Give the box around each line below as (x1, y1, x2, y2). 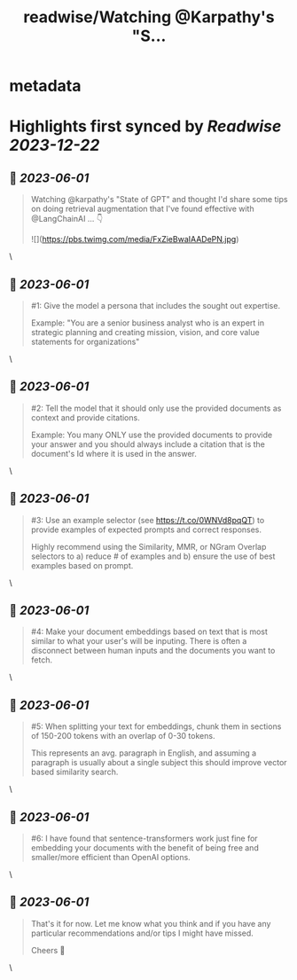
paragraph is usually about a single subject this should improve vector (30, 757, 287, 768)
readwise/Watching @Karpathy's (23, 7, 275, 27)
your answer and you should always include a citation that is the (30, 438, 266, 450)
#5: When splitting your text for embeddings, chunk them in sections (30, 721, 282, 732)
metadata (9, 76, 82, 96)
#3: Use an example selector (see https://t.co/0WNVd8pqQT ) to (30, 514, 265, 525)
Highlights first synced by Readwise (9, 116, 282, 137)
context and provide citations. (30, 412, 140, 423)
